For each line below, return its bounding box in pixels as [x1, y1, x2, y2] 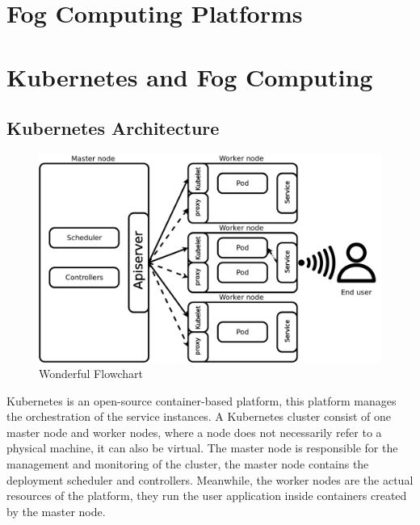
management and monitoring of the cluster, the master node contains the [6, 456, 369, 472]
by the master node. [6, 502, 106, 519]
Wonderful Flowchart [39, 365, 144, 382]
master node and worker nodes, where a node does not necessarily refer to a [6, 423, 382, 440]
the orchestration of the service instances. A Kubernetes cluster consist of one [6, 408, 391, 425]
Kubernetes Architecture [6, 115, 220, 141]
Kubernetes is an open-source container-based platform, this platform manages [6, 392, 397, 409]
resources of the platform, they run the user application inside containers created [6, 487, 407, 504]
